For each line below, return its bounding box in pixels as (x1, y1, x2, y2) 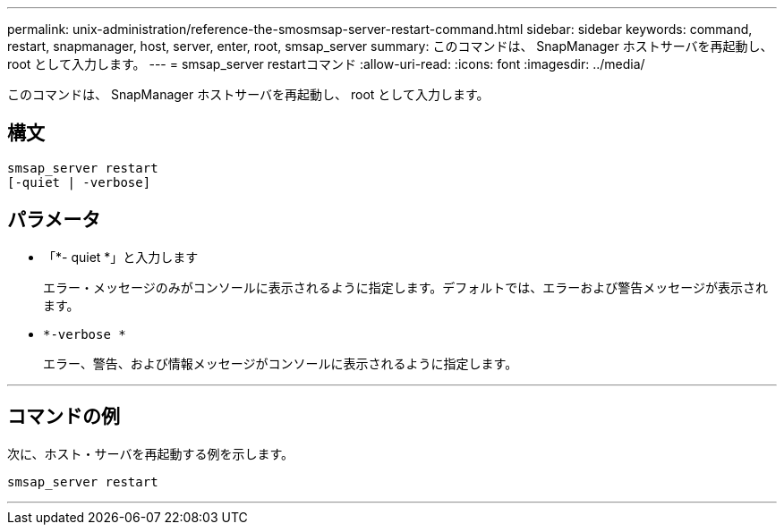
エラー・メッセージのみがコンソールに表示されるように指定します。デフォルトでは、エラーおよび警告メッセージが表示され (43, 279, 769, 295)
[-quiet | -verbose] (7, 174, 151, 190)
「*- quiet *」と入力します (43, 249, 199, 265)
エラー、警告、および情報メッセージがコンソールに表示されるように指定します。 (43, 355, 518, 371)
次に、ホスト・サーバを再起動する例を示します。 (7, 445, 294, 461)
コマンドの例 (7, 405, 120, 428)
